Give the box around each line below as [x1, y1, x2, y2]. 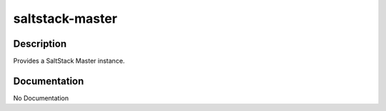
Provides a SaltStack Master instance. [13, 57, 125, 65]
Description [13, 38, 67, 50]
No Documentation [13, 93, 69, 102]
